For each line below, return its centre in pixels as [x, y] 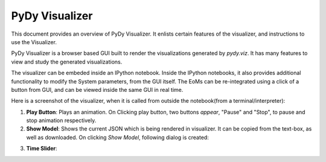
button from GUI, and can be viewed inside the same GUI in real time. [97, 89]
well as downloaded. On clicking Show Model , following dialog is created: [118, 137]
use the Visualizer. [34, 42]
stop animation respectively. [61, 120]
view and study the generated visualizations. [67, 62]
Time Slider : [42, 149]
